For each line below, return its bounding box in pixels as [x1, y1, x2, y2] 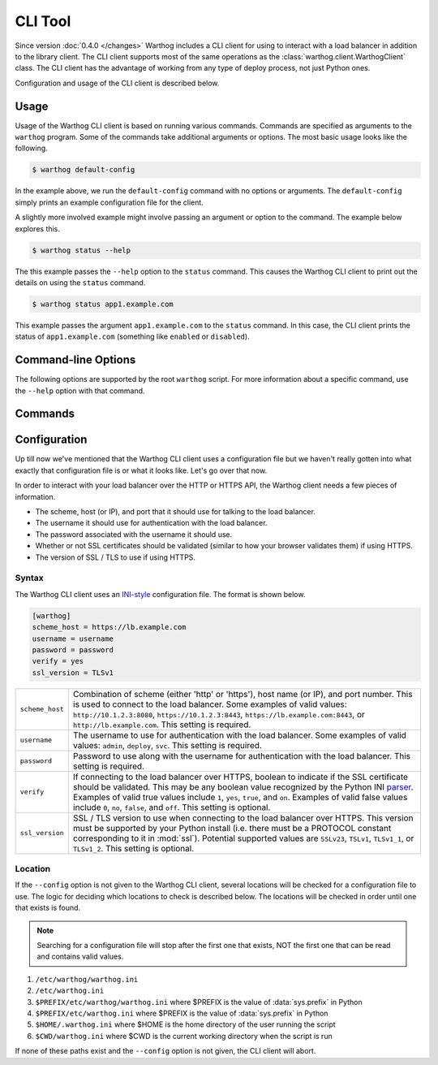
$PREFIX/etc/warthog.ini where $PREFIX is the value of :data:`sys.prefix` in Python [35, 1008, 328, 1018]
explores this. [15, 223, 61, 233]
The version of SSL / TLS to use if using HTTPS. [35, 552, 196, 562]
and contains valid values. [36, 951, 124, 962]
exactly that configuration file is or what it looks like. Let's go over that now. [15, 465, 268, 475]
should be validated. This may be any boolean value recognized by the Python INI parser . [73, 781, 414, 792]
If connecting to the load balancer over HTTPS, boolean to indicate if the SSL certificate [73, 771, 409, 782]
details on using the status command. [15, 277, 146, 288]
